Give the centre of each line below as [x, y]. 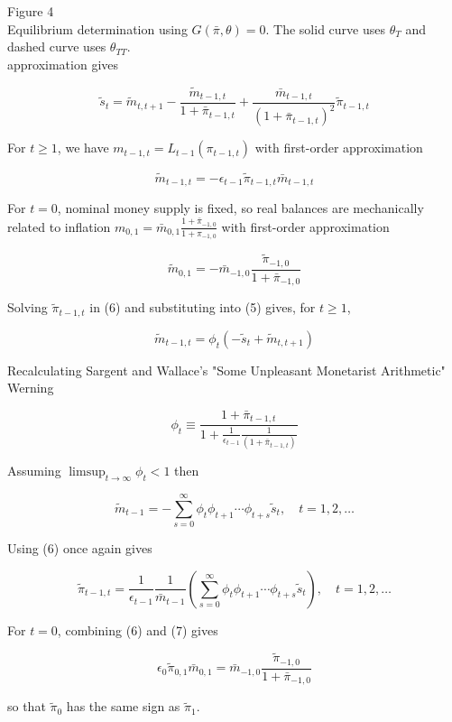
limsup [87, 472]
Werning [31, 388]
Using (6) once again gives [80, 548]
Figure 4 [31, 11]
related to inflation [59, 226]
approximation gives [63, 64]
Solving [28, 307]
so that [27, 706]
